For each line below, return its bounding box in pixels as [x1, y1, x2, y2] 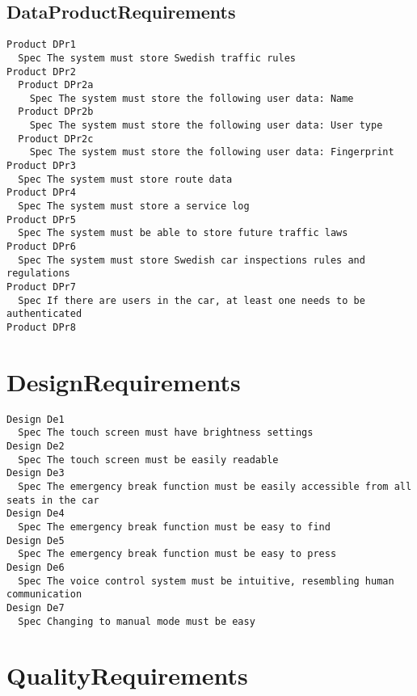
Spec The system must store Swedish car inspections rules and [18, 254, 365, 266]
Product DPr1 [6, 39, 76, 51]
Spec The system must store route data [18, 173, 233, 185]
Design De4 [6, 508, 65, 520]
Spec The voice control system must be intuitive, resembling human [18, 575, 394, 587]
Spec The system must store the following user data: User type [29, 120, 383, 132]
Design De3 [6, 467, 65, 479]
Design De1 [6, 413, 65, 425]
